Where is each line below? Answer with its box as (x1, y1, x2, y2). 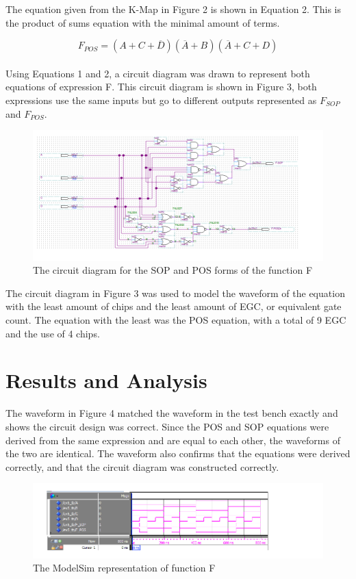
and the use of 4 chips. (5, 326, 100, 340)
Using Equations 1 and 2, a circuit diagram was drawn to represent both (5, 66, 310, 80)
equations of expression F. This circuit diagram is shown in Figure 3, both (5, 79, 317, 94)
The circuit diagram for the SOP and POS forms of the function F (33, 263, 313, 277)
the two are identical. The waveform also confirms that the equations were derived (5, 446, 351, 461)
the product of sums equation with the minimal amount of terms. (5, 15, 280, 29)
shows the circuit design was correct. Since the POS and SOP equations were (5, 419, 329, 433)
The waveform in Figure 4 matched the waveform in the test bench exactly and (5, 406, 338, 420)
